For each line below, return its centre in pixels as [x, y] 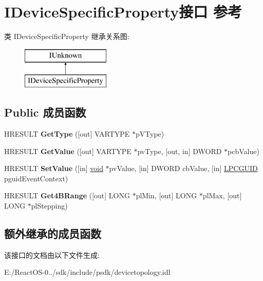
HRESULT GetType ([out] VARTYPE [67, 134]
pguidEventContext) [36, 178]
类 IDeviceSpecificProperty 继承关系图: [67, 36]
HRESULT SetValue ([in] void [54, 168]
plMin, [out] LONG [166, 195]
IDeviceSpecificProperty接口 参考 [123, 12]
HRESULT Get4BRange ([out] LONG [67, 195]
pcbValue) [243, 151]
